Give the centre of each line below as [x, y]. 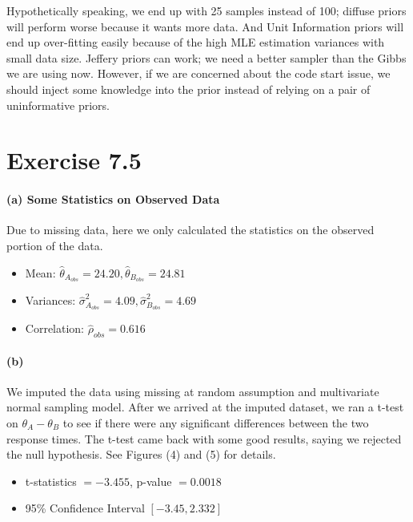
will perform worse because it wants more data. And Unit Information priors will [205, 26]
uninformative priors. [58, 105]
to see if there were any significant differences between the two [216, 423]
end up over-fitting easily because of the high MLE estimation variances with [196, 42]
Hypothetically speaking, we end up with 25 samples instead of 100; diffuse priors [206, 10]
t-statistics [51, 481]
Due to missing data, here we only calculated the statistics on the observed [190, 230]
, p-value [150, 481]
